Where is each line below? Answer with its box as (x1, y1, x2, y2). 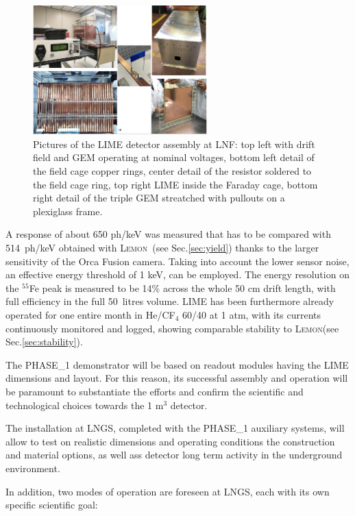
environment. (5, 460, 60, 475)
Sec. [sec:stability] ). (5, 334, 83, 349)
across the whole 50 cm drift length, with (162, 280, 336, 295)
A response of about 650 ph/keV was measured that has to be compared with (5, 227, 331, 241)
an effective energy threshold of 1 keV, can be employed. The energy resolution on (5, 267, 350, 282)
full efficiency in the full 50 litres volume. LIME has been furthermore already (5, 294, 334, 308)
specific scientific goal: (5, 497, 98, 512)
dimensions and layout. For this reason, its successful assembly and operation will (5, 371, 348, 385)
